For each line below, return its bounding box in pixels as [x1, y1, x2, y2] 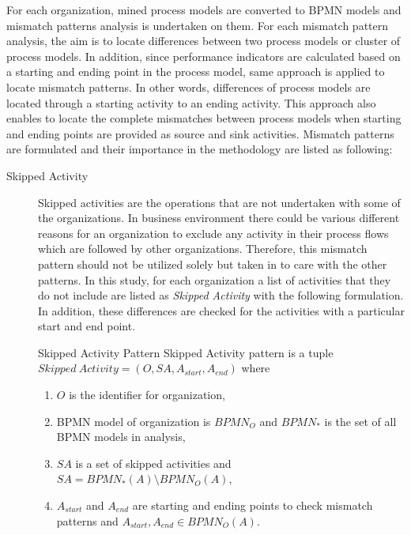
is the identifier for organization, [69, 386, 225, 403]
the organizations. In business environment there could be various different [38, 209, 400, 226]
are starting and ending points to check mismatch [132, 497, 373, 514]
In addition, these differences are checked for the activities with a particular [38, 302, 405, 318]
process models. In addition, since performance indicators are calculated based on [6, 47, 401, 64]
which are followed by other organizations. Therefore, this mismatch [38, 240, 368, 257]
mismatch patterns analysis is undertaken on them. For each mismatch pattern [6, 17, 389, 33]
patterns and [56, 512, 119, 529]
